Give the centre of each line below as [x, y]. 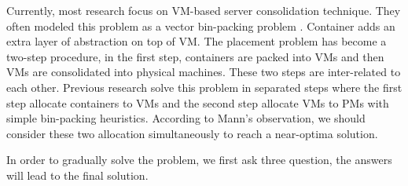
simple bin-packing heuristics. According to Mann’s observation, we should [186, 118]
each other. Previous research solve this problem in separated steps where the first [204, 87]
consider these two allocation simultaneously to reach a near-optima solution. [192, 133]
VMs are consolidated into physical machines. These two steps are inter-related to [204, 72]
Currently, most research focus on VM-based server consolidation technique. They [204, 10]
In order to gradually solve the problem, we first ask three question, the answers [199, 160]
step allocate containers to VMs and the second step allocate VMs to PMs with [198, 102]
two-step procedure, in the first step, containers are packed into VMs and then [195, 56]
